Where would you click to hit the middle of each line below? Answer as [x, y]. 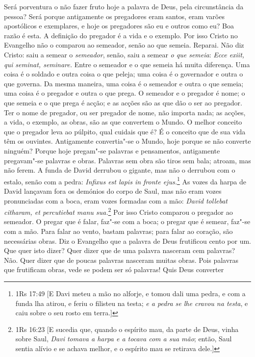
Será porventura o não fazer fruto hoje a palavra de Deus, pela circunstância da [124, 6]
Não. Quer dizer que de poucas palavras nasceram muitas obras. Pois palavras [121, 260]
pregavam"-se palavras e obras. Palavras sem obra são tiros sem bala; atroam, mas [127, 160]
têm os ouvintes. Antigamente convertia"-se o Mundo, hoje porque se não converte [127, 141]
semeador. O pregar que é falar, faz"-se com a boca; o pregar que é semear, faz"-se [127, 221]
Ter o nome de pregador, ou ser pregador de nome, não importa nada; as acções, [125, 112]
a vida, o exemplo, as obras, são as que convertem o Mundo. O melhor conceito [123, 122]
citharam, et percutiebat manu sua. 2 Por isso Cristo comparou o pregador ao [118, 211]
